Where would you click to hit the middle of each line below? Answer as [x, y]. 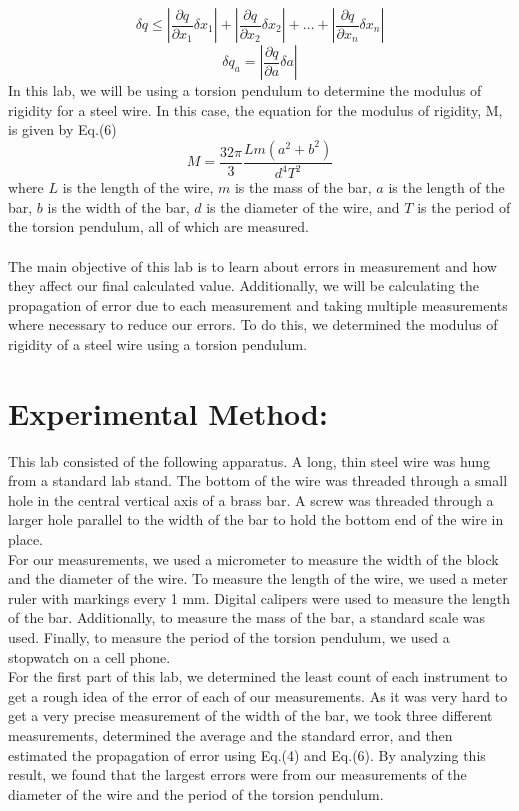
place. [25, 539]
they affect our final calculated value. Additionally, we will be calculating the [244, 285]
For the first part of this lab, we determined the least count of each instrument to [258, 676]
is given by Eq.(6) [62, 129]
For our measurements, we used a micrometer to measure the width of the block [253, 558]
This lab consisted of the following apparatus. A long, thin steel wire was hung [249, 460]
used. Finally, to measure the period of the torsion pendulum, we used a [229, 636]
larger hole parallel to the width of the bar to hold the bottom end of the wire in [256, 519]
